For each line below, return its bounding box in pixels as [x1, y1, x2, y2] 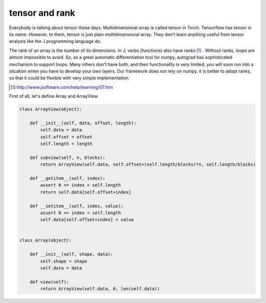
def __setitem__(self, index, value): [30, 203, 124, 209]
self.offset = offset [40, 134, 93, 140]
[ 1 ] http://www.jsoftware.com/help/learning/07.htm [10, 84, 113, 90]
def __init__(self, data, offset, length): [30, 120, 136, 126]
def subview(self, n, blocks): [30, 154, 105, 160]
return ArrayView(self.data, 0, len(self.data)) [40, 286, 160, 292]
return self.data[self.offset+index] [40, 189, 132, 195]
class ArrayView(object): [19, 107, 82, 112]
